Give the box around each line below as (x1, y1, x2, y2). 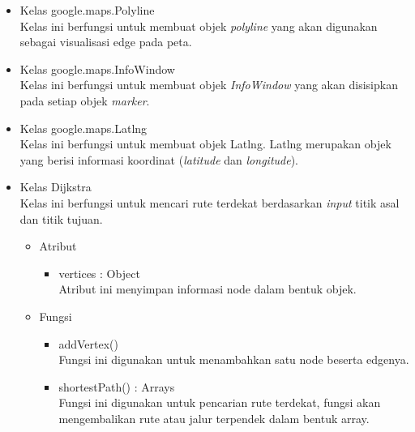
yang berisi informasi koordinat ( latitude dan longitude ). (19, 151, 298, 168)
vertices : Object (58, 264, 140, 281)
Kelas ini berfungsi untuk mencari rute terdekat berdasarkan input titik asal (19, 194, 400, 211)
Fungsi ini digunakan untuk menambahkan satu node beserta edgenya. (58, 351, 409, 368)
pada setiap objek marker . (19, 92, 150, 109)
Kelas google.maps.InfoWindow (19, 60, 175, 77)
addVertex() (58, 335, 118, 352)
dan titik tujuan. (19, 210, 103, 227)
